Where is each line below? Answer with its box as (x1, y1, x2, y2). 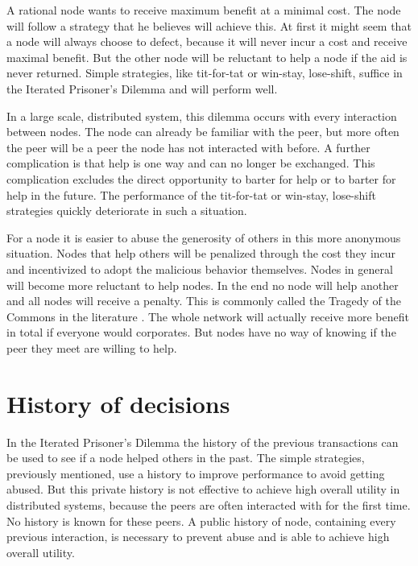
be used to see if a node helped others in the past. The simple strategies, (6, 449, 365, 466)
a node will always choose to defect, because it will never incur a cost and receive (6, 33, 408, 50)
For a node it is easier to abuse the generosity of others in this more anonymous (6, 229, 401, 246)
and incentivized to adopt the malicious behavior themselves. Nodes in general (6, 260, 393, 277)
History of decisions (6, 386, 230, 419)
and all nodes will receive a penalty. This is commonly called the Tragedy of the (6, 292, 401, 309)
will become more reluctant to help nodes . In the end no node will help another (6, 276, 399, 293)
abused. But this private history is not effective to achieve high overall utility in (6, 481, 400, 498)
